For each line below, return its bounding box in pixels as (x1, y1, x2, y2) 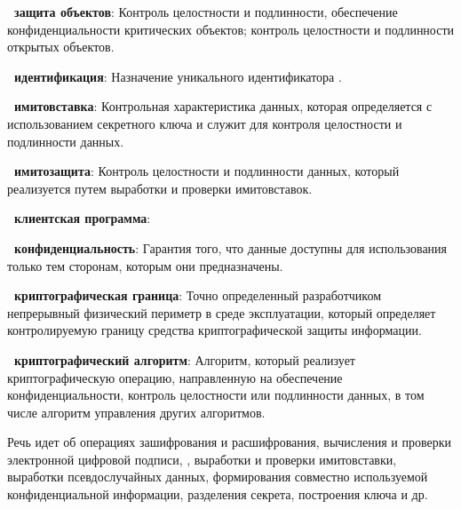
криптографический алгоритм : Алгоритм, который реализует (14, 350, 355, 369)
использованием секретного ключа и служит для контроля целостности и (7, 114, 402, 132)
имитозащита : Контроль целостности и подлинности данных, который (14, 162, 400, 180)
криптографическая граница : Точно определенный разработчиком (14, 286, 381, 305)
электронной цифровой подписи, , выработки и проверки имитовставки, (7, 449, 397, 468)
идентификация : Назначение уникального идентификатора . (14, 67, 342, 85)
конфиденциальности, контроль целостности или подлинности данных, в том (7, 386, 425, 404)
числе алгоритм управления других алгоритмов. (7, 402, 266, 421)
